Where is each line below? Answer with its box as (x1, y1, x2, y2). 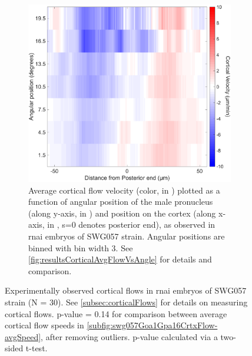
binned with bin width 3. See (28, 241, 133, 254)
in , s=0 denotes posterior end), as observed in (47, 218, 215, 231)
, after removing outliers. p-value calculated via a (41, 330, 218, 342)
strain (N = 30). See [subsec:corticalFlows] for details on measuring (5, 295, 248, 308)
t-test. (25, 342, 48, 354)
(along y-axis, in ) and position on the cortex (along (28, 207, 216, 219)
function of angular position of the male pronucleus (28, 195, 213, 208)
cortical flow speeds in (5, 319, 84, 331)
